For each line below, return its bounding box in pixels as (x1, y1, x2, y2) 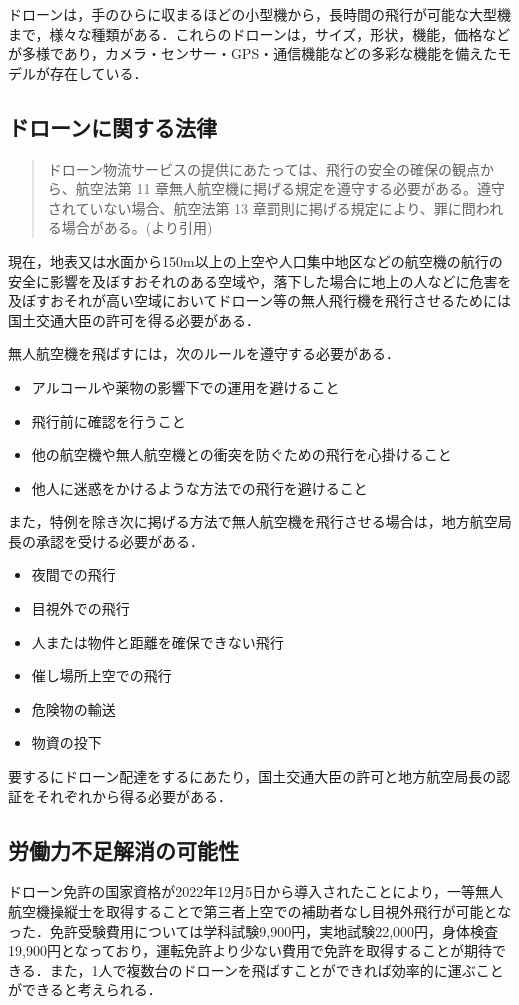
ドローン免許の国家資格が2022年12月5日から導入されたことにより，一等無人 (8, 881, 504, 902)
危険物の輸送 (31, 698, 116, 719)
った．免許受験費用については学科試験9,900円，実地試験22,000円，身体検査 (8, 920, 499, 941)
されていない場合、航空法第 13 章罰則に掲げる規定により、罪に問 (47, 197, 476, 218)
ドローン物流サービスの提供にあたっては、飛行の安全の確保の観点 (47, 158, 481, 179)
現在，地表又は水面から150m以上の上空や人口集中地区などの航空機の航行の (8, 250, 503, 271)
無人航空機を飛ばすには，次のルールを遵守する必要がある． (8, 343, 400, 364)
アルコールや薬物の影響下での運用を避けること (31, 376, 340, 397)
